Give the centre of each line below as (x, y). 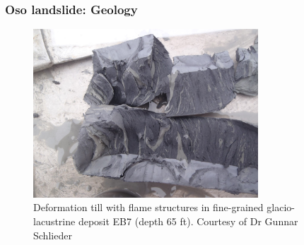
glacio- (281, 207)
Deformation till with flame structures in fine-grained (148, 207)
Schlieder (53, 235)
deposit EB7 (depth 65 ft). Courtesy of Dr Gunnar (188, 221)
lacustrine (54, 221)
